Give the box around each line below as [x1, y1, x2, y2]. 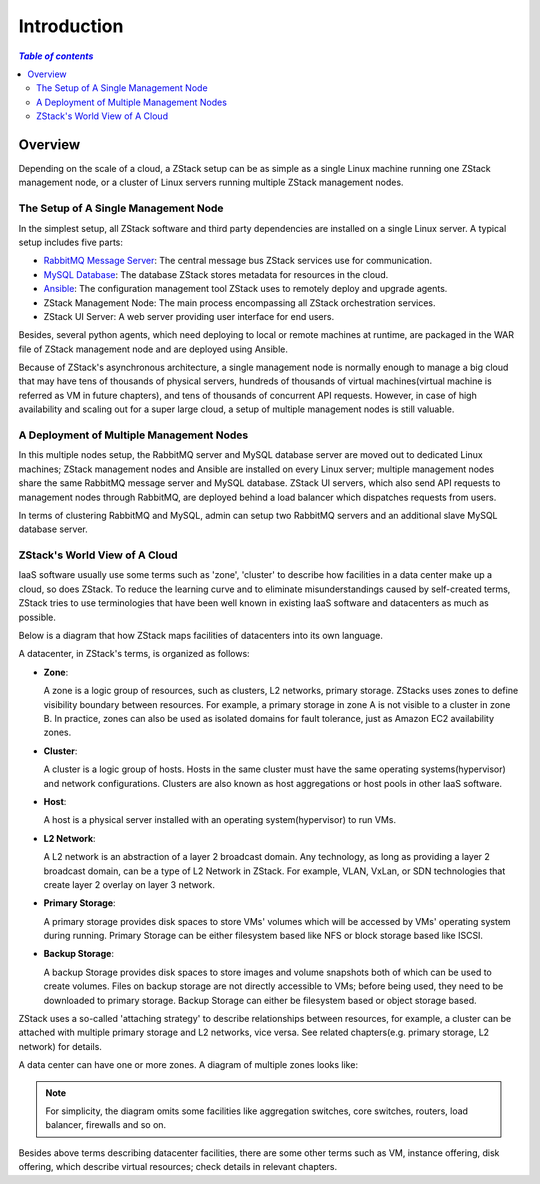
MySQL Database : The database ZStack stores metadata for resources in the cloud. [43, 268, 389, 280]
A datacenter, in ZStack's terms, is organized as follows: [18, 648, 250, 660]
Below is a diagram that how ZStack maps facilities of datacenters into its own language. [18, 630, 384, 642]
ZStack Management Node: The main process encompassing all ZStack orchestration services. [43, 296, 436, 309]
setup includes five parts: [18, 236, 124, 248]
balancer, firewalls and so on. [45, 1119, 167, 1131]
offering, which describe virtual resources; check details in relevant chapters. [18, 1161, 338, 1173]
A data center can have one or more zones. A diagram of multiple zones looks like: [18, 1059, 359, 1071]
